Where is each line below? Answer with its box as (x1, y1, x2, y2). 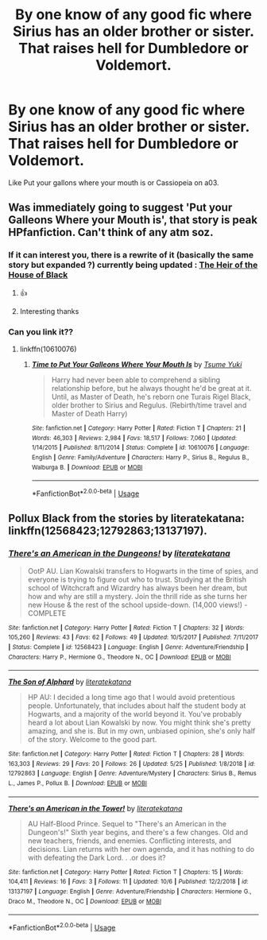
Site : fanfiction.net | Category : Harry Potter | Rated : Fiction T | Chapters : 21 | (31, 424, 246, 432)
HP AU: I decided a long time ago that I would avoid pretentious (27, 693, 236, 702)
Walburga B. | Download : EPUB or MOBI (31, 463, 143, 471)
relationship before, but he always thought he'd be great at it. (51, 383, 252, 393)
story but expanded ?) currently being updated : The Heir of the (8, 260, 258, 271)
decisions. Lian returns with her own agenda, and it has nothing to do (27, 844, 255, 853)
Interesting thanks (19, 306, 79, 315)
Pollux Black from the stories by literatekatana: (8, 512, 245, 525)
